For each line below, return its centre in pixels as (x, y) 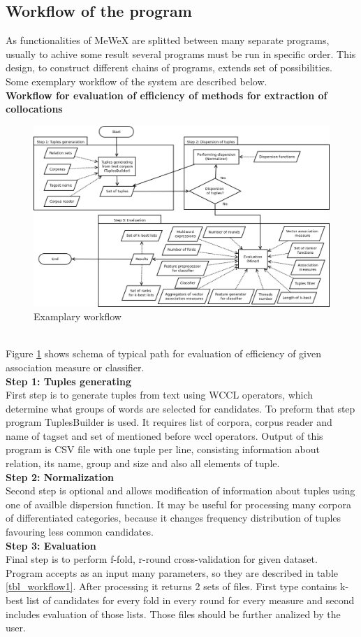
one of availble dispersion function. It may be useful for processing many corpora (178, 504)
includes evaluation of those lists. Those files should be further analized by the (173, 614)
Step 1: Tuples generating (69, 381)
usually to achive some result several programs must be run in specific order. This (181, 53)
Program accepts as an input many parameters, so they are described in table (172, 572)
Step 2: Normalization (60, 477)
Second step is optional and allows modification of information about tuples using (180, 491)
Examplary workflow (78, 316)
